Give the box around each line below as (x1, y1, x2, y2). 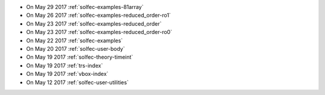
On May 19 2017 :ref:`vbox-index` (26, 71, 108, 78)
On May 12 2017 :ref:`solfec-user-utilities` (26, 78, 129, 86)
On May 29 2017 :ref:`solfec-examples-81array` (26, 4, 144, 10)
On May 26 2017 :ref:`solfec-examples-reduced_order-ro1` (26, 12, 171, 19)
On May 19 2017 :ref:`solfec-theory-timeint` (26, 54, 134, 61)
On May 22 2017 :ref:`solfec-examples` (26, 36, 123, 44)
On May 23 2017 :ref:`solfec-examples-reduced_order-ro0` (26, 29, 173, 36)
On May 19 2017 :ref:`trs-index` (26, 62, 104, 69)
